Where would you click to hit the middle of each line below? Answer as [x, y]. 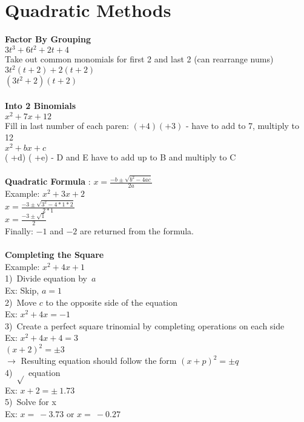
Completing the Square [55, 255]
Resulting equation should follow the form [99, 361]
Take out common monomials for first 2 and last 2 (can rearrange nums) [139, 59]
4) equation [33, 373]
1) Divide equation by [46, 278]
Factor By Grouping [48, 39]
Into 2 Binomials [41, 105]
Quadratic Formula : [48, 181]
